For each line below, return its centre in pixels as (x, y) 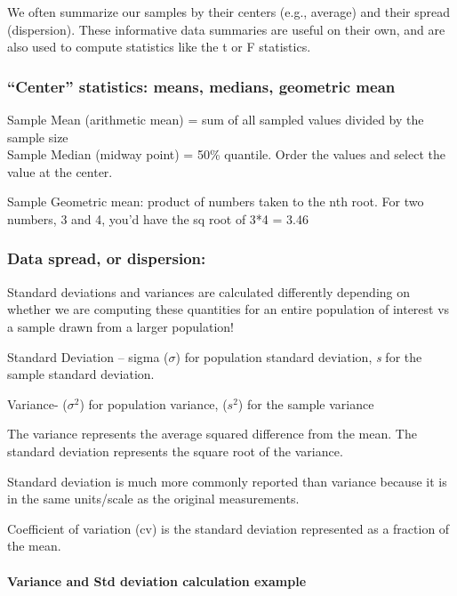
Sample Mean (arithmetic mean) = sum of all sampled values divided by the (216, 119)
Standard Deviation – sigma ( (88, 356)
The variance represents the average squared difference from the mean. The (212, 434)
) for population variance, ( (153, 403)
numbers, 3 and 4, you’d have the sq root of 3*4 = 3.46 (158, 218)
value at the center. (60, 171)
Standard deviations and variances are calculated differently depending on (209, 291)
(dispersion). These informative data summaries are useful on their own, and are (226, 29)
